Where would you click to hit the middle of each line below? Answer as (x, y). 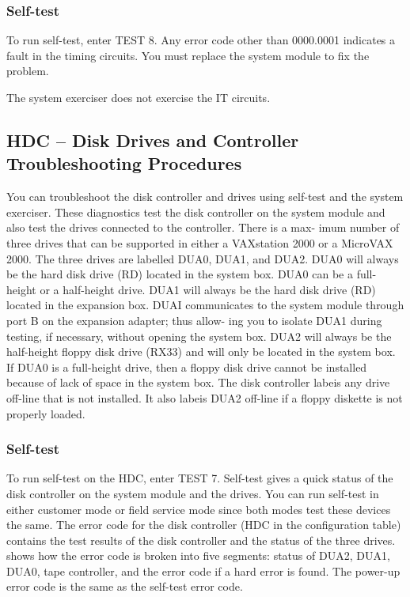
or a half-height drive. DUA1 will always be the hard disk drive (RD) (208, 289)
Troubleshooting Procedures (124, 163)
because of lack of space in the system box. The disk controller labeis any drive (198, 382)
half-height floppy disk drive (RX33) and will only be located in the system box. (201, 351)
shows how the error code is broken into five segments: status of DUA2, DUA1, (198, 555)
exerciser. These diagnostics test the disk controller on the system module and (196, 212)
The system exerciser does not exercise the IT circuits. (139, 97)
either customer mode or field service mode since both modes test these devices (199, 509)
